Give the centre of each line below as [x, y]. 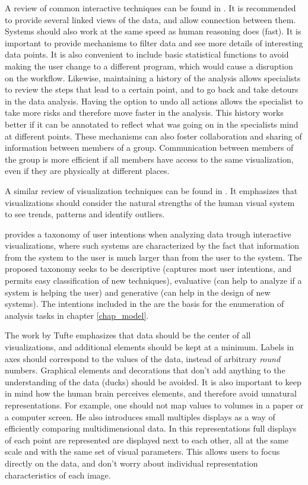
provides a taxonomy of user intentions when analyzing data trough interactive [148, 234]
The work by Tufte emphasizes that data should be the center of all [128, 335]
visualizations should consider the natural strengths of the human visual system [150, 202]
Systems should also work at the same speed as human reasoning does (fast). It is [153, 31]
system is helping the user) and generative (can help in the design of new [138, 292]
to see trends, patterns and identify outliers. [85, 214]
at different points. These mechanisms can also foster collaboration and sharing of [153, 136]
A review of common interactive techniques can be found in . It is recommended [150, 8]
